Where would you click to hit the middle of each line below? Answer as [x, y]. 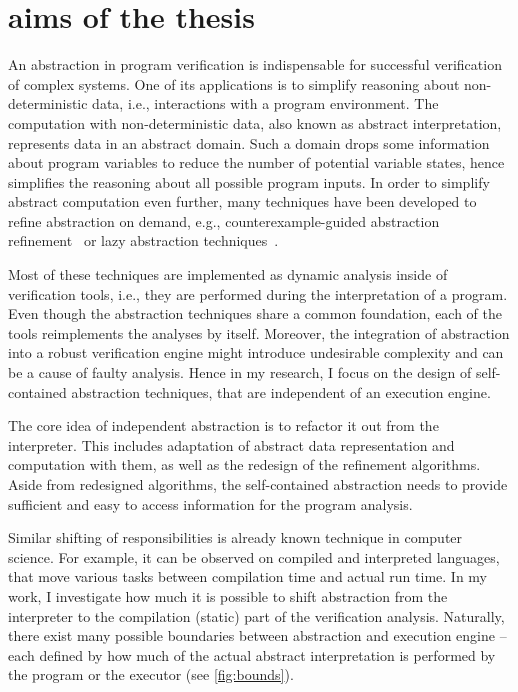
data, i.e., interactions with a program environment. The [265, 103]
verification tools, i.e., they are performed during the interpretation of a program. [258, 293]
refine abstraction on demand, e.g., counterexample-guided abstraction [224, 220]
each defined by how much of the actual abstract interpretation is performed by [252, 654]
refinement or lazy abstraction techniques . [143, 240]
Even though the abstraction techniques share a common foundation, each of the [255, 313]
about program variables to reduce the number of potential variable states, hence [256, 162]
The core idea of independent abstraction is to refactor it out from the [223, 425]
